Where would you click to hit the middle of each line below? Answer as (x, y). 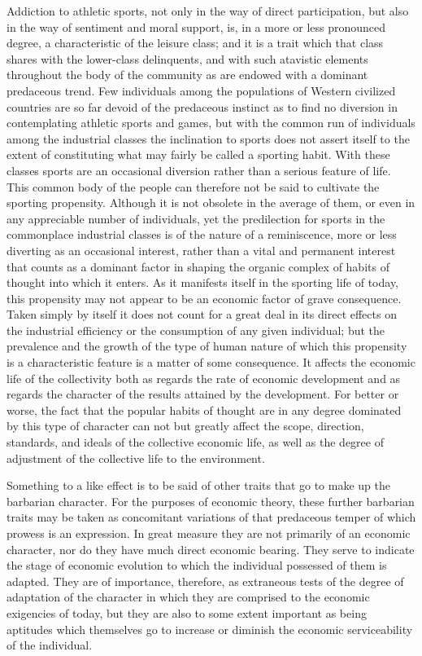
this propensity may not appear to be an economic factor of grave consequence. (204, 298)
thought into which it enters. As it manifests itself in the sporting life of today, (203, 282)
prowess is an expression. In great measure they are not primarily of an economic (209, 533)
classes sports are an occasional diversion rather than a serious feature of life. (199, 170)
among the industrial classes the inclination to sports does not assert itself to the (208, 138)
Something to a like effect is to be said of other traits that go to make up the (198, 485)
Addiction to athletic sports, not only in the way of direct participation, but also (208, 11)
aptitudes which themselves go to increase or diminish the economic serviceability (210, 629)
